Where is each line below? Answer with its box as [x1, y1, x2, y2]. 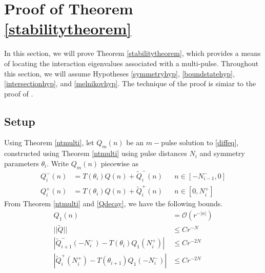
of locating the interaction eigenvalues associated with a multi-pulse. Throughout [4, 57, 259, 68]
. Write [47, 158, 69, 168]
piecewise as [100, 158, 138, 168]
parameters [4, 158, 39, 168]
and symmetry [199, 148, 245, 159]
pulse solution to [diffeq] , [161, 137, 239, 148]
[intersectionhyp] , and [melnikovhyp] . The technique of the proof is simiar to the [4, 78, 256, 89]
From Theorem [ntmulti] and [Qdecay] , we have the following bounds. [4, 198, 223, 209]
